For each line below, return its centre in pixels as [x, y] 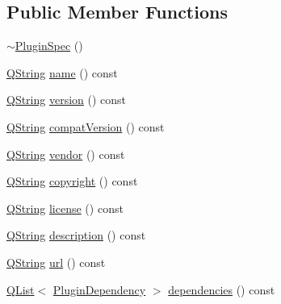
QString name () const [62, 72]
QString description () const [76, 235]
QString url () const [56, 262]
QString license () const [65, 208]
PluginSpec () [49, 46]
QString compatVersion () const [86, 126]
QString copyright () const [72, 181]
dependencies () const [222, 289]
